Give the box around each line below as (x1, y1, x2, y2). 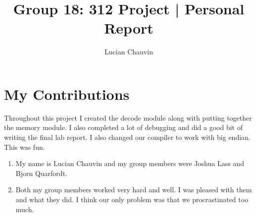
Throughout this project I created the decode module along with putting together (4, 112, 252, 123)
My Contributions (4, 84, 130, 104)
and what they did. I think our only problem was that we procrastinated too (15, 194, 249, 204)
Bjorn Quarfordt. (15, 168, 67, 178)
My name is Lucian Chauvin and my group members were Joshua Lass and (15, 158, 244, 169)
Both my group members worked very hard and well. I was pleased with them (15, 184, 252, 195)
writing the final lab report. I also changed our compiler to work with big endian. (4, 132, 251, 142)
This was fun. (4, 141, 45, 152)
